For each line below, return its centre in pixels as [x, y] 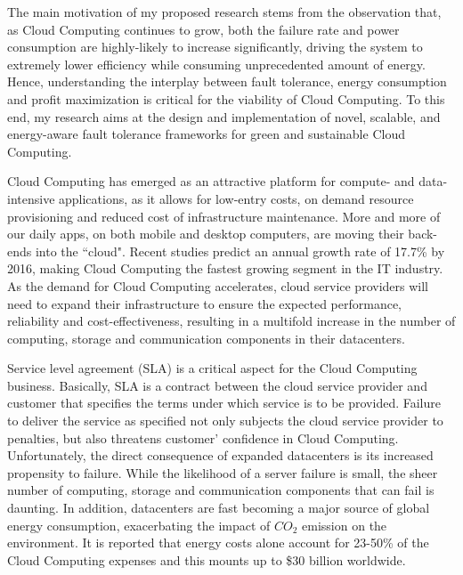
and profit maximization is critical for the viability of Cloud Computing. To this [226, 98]
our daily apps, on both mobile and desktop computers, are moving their [206, 234]
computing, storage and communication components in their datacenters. [206, 338]
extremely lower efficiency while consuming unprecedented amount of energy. [216, 64]
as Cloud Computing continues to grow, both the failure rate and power [203, 29]
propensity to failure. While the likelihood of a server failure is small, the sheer [223, 472]
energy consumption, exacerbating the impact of [139, 525]
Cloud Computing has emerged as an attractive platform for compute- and [211, 181]
